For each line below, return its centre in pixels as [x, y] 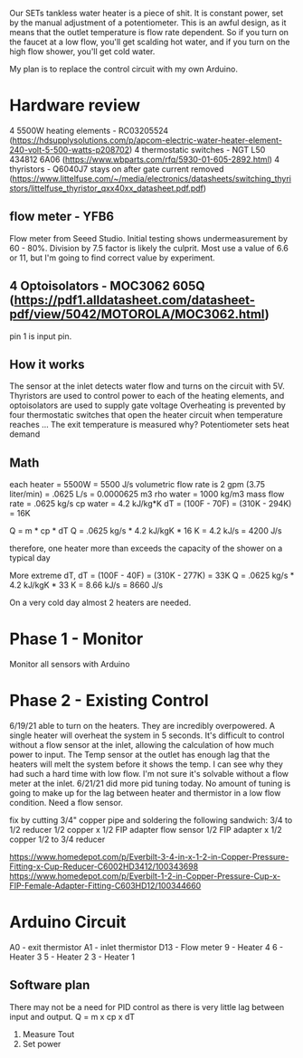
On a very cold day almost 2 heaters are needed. [100, 603]
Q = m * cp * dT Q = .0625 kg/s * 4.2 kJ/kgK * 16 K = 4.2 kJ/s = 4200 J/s [146, 531]
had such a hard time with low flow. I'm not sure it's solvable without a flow [149, 774]
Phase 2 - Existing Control [109, 701]
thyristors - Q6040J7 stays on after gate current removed [117, 169]
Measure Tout [48, 1034]
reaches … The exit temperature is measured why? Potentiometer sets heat [149, 425]
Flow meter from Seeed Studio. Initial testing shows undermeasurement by [148, 238]
